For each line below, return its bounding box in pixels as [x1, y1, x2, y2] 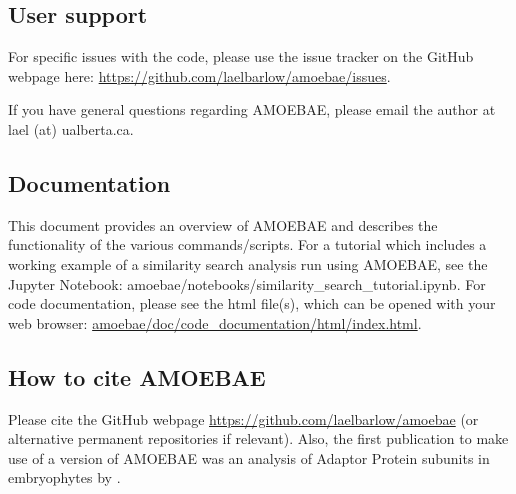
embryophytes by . [8, 467, 121, 488]
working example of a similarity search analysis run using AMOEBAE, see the [8, 253, 488, 274]
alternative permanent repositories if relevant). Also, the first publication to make [8, 428, 509, 449]
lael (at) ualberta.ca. [8, 118, 134, 139]
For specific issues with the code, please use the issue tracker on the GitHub [8, 46, 474, 67]
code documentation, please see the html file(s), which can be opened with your [8, 293, 496, 314]
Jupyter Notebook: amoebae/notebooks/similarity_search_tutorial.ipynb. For [8, 273, 486, 294]
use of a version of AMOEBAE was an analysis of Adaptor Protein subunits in [8, 447, 490, 468]
